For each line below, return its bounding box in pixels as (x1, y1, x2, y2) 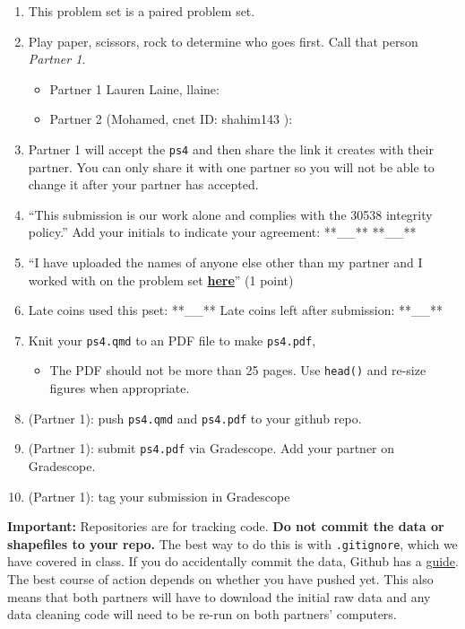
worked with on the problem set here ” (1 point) (28, 270, 294, 289)
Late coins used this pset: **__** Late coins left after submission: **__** (28, 301, 443, 319)
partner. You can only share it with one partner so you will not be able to (28, 157, 435, 176)
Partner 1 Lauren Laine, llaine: (49, 79, 220, 98)
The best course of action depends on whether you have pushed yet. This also (7, 570, 434, 589)
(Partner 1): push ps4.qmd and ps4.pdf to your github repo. (28, 408, 362, 427)
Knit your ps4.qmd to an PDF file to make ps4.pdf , (28, 330, 316, 349)
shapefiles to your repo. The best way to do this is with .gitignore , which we (7, 534, 458, 553)
